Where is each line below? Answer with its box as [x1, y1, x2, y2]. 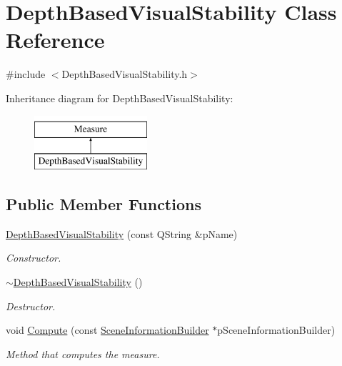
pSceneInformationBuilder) [217, 322, 336, 337]
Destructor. [6, 298, 56, 313]
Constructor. [6, 250, 61, 265]
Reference [6, 25, 105, 54]
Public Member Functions [6, 193, 201, 215]
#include [6, 66, 46, 81]
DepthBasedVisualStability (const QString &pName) [6, 226, 238, 241]
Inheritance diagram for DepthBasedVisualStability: [6, 90, 233, 105]
